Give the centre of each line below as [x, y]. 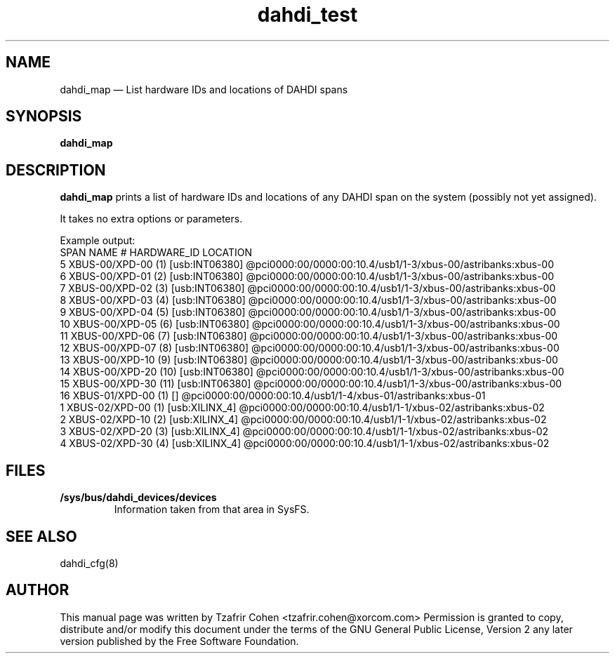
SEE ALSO [41, 536]
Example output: [98, 241]
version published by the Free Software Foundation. [179, 641]
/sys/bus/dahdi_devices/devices [138, 498]
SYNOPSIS [44, 117]
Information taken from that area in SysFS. [212, 510]
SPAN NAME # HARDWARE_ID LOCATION [156, 253]
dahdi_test [307, 15]
